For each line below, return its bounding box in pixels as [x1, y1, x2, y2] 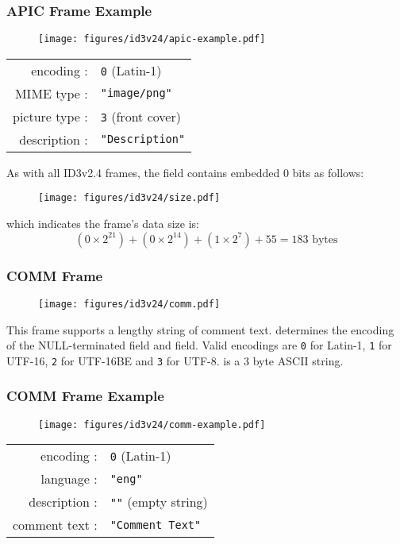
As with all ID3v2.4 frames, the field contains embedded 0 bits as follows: [6, 164, 364, 180]
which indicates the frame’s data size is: [6, 215, 199, 232]
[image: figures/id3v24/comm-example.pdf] [38, 419, 266, 430]
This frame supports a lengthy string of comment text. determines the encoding [6, 321, 394, 338]
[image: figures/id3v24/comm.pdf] [38, 298, 221, 310]
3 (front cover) [100, 106, 181, 125]
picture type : [13, 106, 88, 125]
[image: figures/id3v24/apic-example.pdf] [38, 33, 266, 45]
